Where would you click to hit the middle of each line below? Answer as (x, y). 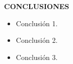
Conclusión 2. (37, 40)
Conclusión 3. (37, 57)
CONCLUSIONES (37, 6)
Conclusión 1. (37, 23)
